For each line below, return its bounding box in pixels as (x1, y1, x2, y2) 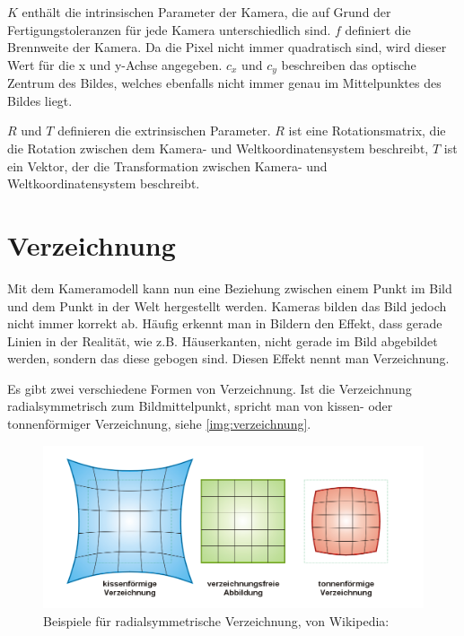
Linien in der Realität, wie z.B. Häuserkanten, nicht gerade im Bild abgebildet (7, 331, 438, 350)
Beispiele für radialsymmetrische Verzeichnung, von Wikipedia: (43, 612, 390, 631)
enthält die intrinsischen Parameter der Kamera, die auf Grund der (22, 3, 391, 21)
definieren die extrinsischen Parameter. (57, 121, 271, 140)
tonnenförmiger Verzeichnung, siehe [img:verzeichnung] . (7, 414, 311, 433)
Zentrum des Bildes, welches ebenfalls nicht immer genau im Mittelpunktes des (7, 74, 442, 92)
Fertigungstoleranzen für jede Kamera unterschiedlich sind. (7, 20, 331, 39)
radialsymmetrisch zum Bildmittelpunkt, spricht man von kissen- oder (7, 396, 393, 415)
